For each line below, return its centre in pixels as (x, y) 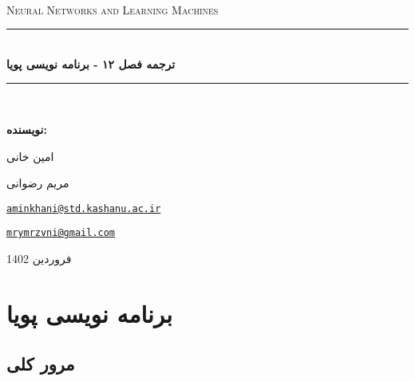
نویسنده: (27, 129)
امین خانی (30, 156)
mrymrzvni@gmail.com (61, 233)
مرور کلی (41, 364)
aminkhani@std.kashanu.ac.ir (84, 208)
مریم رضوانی (38, 183)
